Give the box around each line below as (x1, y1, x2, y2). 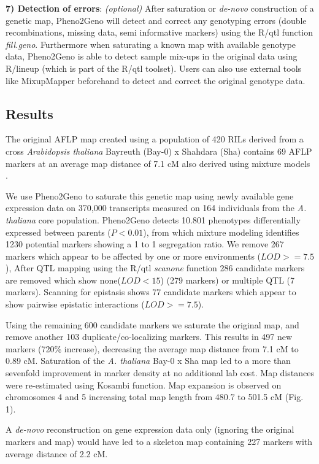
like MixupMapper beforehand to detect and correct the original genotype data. (6, 74, 306, 87)
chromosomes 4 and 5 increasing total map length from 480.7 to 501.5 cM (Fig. (6, 390, 304, 403)
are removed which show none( (6, 273, 121, 286)
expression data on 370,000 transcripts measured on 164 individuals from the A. (6, 201, 307, 214)
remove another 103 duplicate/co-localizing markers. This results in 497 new (6, 330, 293, 343)
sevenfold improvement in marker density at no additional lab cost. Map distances (6, 366, 314, 379)
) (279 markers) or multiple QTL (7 (160, 273, 294, 286)
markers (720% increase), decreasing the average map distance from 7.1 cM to (6, 342, 299, 355)
